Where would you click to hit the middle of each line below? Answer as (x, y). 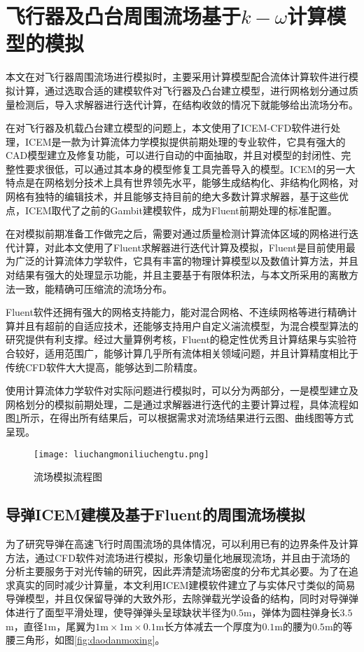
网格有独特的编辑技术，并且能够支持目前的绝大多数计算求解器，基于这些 (172, 196)
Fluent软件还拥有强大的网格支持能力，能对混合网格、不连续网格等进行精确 (176, 312)
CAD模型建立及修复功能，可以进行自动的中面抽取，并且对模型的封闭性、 (174, 155)
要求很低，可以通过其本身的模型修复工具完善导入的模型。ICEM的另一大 (190, 168)
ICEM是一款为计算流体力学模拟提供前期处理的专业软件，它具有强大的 (185, 141)
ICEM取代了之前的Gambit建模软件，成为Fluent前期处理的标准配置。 (181, 210)
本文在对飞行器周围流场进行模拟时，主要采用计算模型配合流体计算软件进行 (177, 77)
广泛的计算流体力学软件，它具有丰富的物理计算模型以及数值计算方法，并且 (187, 261)
